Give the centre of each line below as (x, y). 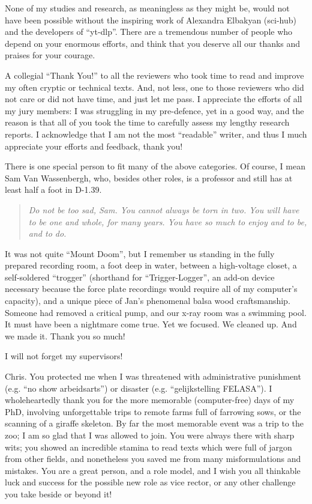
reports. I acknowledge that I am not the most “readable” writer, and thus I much (156, 134)
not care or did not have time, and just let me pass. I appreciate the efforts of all (154, 99)
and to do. (47, 233)
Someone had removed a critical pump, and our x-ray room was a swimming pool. (156, 312)
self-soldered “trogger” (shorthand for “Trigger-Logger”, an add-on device (140, 277)
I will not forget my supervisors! (64, 356)
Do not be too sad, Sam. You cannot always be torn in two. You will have (164, 209)
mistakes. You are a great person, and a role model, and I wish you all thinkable (153, 470)
